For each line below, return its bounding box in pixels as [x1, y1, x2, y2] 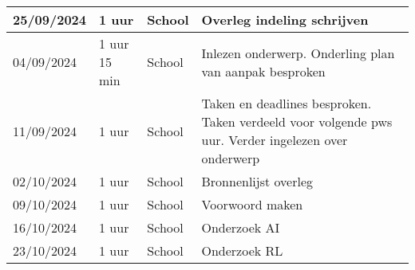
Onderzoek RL [201, 241, 283, 260]
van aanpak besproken [201, 61, 326, 80]
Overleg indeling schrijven [201, 10, 369, 29]
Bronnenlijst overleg [201, 172, 314, 190]
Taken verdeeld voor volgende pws [201, 112, 393, 131]
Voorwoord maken [201, 195, 303, 213]
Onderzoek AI [201, 218, 280, 237]
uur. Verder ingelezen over [201, 131, 348, 149]
